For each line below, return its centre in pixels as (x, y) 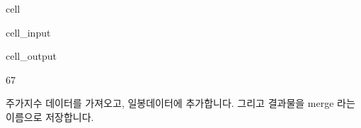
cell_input (28, 32)
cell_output (31, 56)
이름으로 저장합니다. (50, 116)
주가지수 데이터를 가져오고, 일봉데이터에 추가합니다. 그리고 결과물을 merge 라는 (180, 103)
